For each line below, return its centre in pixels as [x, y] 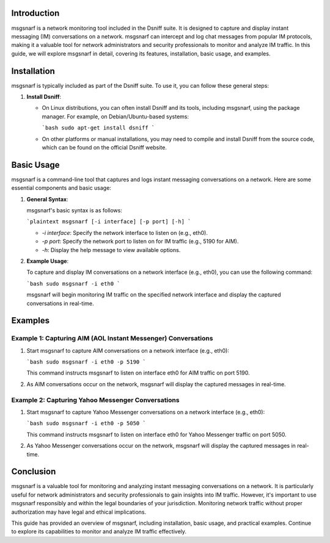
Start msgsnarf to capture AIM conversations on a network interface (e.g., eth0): [128, 350]
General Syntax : [47, 199]
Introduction [35, 13]
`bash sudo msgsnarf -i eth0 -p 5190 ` [86, 362]
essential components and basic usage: [61, 188]
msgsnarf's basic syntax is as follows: [74, 210]
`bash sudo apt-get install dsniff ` [98, 128]
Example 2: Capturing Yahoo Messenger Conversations [95, 400]
